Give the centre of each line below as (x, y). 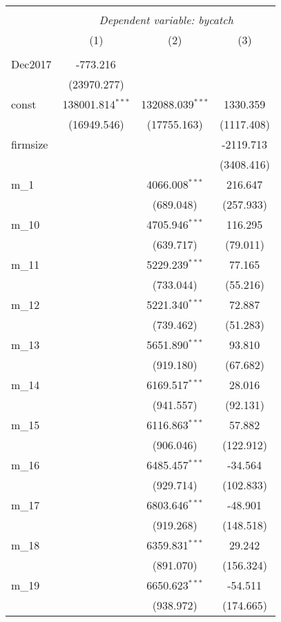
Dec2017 (31, 64)
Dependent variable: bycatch (166, 20)
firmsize (30, 144)
